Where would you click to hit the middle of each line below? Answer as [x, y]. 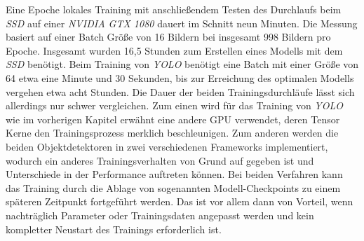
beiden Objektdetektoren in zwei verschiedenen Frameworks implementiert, [167, 146]
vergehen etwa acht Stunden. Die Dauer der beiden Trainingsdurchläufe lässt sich [180, 91]
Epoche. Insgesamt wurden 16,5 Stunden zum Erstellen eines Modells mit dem [174, 50]
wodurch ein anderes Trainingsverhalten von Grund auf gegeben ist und [160, 160]
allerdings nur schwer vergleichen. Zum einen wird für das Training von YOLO [175, 105]
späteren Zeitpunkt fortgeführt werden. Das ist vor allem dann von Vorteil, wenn [180, 201]
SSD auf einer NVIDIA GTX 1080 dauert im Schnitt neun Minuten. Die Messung [182, 23]
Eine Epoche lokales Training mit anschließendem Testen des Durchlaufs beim [174, 9]
